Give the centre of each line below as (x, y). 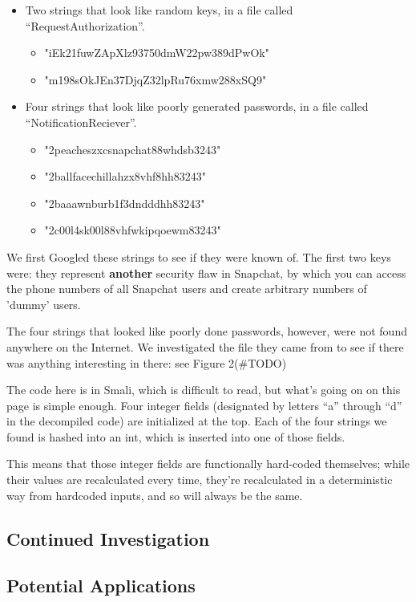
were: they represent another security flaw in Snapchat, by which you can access (206, 273)
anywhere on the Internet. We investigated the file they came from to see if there (205, 346)
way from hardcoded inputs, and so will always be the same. (155, 495)
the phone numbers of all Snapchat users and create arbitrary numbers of (187, 289)
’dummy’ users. (44, 304)
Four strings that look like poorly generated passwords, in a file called (197, 106)
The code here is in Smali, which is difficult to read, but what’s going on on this (204, 390)
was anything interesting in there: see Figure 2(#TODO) (147, 362)
